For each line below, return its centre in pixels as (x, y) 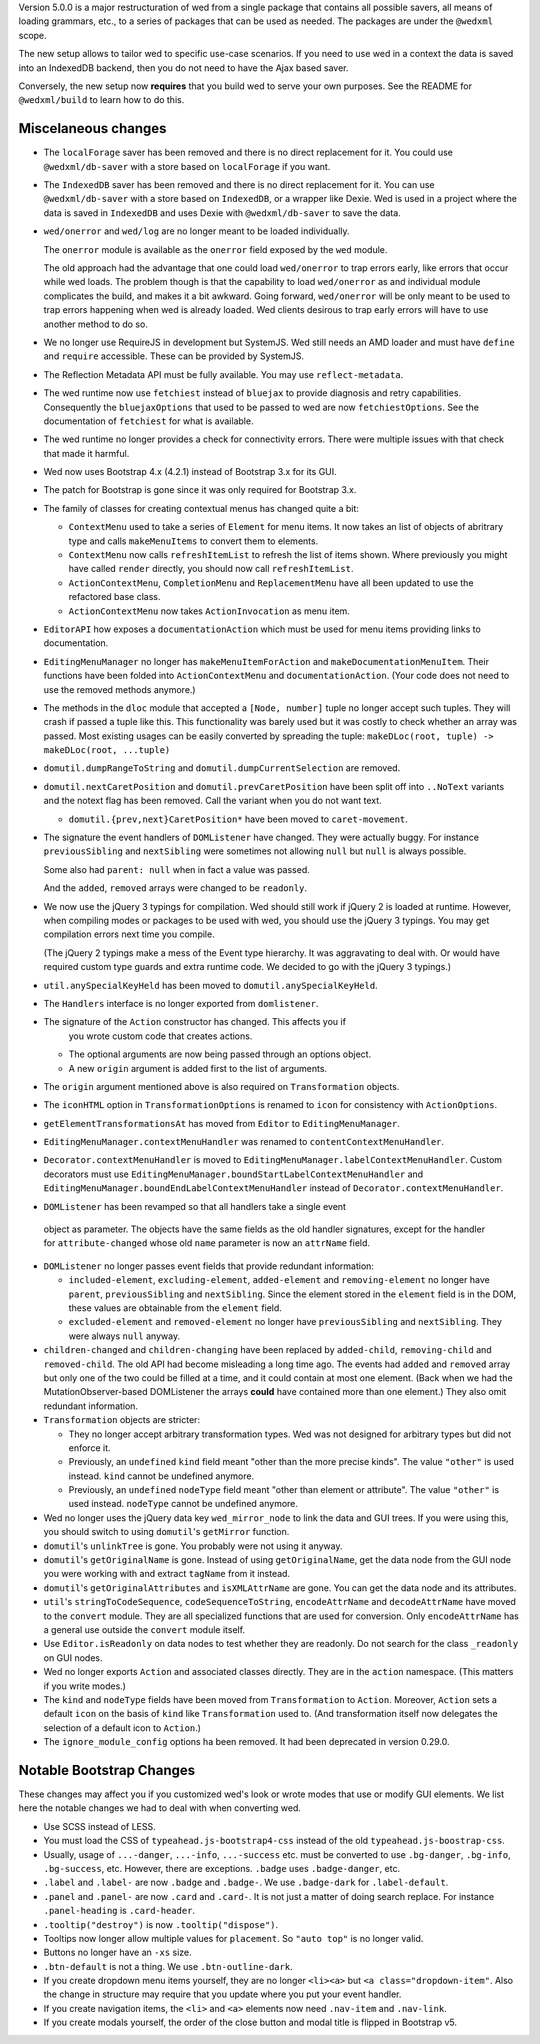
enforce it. (89, 1447)
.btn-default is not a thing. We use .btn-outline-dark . (168, 1966)
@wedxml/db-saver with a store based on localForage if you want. (187, 166)
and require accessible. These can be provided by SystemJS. (174, 356)
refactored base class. (114, 597)
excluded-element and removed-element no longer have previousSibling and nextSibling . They (285, 1322)
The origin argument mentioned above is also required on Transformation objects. (221, 1086)
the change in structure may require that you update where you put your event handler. (222, 1994)
